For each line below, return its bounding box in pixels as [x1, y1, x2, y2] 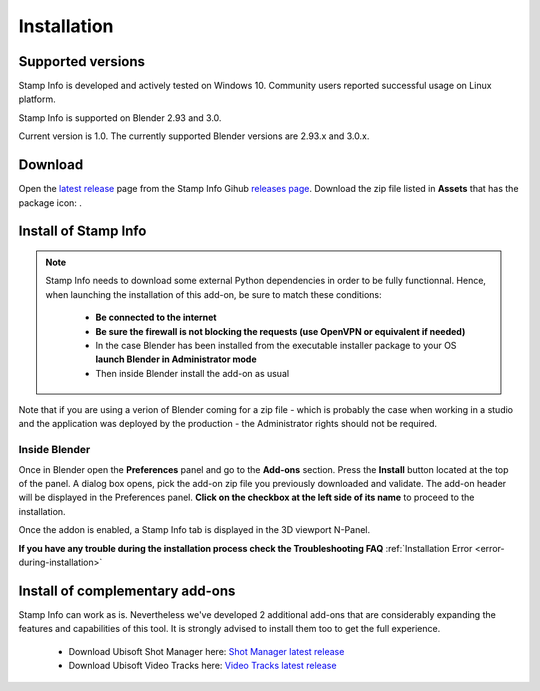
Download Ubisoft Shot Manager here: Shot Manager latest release [68, 645, 345, 657]
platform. [18, 93, 57, 105]
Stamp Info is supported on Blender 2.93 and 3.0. [18, 111, 222, 124]
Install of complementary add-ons [18, 582, 236, 599]
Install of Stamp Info [18, 223, 147, 240]
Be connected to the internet [95, 311, 217, 324]
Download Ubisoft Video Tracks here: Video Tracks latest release [68, 660, 337, 672]
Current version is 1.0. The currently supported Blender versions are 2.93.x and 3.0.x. [18, 130, 370, 142]
